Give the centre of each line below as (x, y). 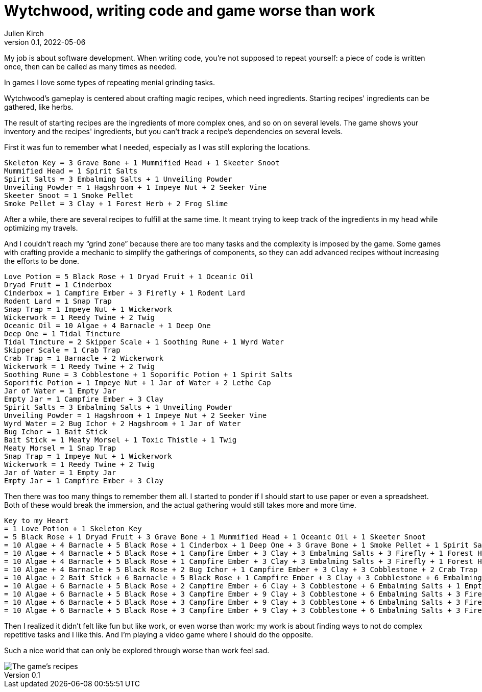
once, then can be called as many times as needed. (91, 66)
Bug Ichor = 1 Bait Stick (56, 431)
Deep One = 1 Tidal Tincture (62, 333)
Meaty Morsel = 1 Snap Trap (60, 448)
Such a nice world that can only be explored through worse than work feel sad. (137, 650)
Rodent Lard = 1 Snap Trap (58, 301)
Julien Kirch (24, 33)
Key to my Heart (37, 520)
